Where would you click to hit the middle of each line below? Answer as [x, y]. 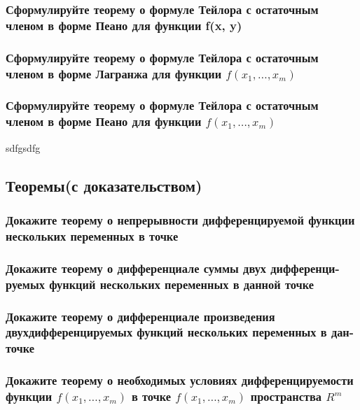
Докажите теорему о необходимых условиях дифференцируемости [180, 380]
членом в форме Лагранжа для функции [114, 73]
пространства [286, 396]
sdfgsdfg [23, 147]
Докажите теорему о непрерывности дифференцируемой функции [180, 219]
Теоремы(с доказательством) [104, 185]
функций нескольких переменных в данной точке [181, 284]
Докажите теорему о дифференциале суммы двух [136, 268]
